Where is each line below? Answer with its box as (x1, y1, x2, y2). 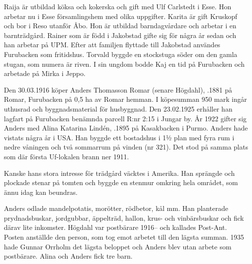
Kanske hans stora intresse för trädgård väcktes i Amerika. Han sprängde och (4, 168, 235, 178)
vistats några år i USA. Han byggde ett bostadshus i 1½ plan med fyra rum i (4, 132, 234, 142)
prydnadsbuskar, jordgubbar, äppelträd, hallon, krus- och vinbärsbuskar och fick (4, 212, 244, 223)
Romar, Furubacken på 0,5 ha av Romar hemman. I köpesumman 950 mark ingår (4, 94, 247, 104)
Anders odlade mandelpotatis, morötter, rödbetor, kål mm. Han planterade (4, 203, 228, 213)
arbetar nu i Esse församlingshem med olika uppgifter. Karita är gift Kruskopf (4, 11, 237, 21)
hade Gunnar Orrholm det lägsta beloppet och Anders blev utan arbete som (4, 241, 232, 251)
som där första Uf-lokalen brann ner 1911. (4, 151, 129, 161)
